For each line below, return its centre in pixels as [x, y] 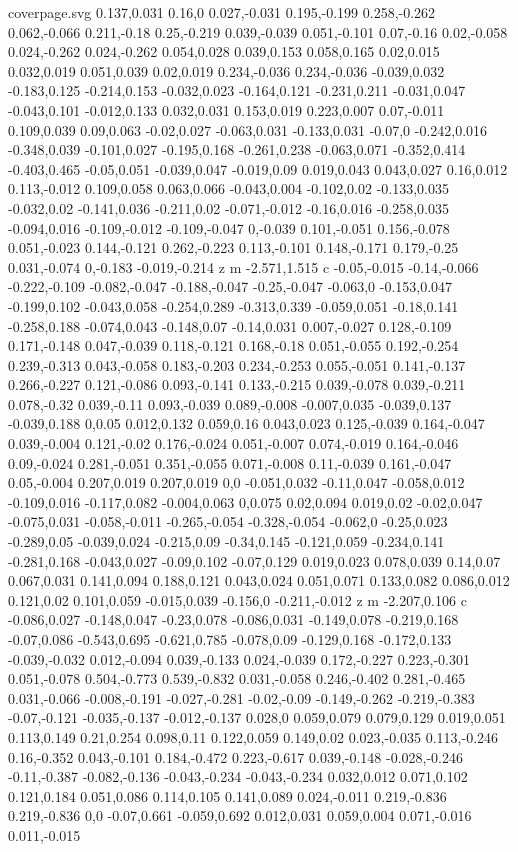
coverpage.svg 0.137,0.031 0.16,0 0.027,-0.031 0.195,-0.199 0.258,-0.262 [222, 12]
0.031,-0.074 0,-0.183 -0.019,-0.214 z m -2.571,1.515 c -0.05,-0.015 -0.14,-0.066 [243, 266]
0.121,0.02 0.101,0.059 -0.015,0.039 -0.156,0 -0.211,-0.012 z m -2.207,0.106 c [237, 599]
